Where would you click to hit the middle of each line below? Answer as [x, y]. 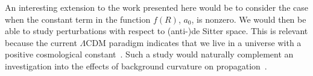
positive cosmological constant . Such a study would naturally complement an [149, 54]
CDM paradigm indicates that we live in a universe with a [194, 42]
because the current [41, 42]
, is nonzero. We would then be [249, 19]
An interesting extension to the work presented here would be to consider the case [156, 7]
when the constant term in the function [78, 19]
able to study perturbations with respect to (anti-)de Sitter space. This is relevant [156, 31]
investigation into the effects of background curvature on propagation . [136, 66]
